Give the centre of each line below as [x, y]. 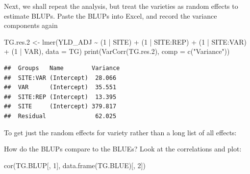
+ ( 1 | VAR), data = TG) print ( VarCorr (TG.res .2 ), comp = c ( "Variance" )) [117, 51]
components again [31, 25]
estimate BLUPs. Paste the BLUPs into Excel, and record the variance [111, 15]
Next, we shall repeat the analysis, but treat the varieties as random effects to [121, 6]
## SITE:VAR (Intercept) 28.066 [60, 78]
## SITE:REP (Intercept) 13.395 [60, 97]
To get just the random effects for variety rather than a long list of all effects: [120, 132]
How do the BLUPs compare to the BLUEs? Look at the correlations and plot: [123, 149]
